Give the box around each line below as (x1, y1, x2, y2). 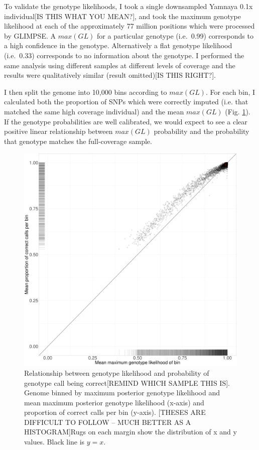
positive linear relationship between (4, 126, 113, 136)
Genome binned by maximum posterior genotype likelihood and (24, 387, 220, 398)
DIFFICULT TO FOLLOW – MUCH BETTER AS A (24, 416, 191, 427)
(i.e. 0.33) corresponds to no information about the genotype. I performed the (4, 50, 244, 60)
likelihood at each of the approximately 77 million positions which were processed (4, 21, 255, 31)
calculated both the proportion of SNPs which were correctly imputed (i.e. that (4, 96, 248, 107)
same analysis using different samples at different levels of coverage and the (4, 60, 235, 70)
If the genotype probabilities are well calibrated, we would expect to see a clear (4, 116, 247, 126)
